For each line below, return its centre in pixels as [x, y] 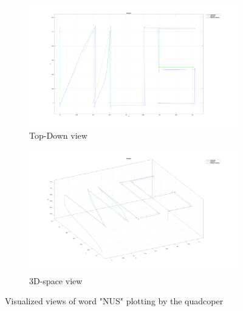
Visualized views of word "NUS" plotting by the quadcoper [114, 301]
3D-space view [56, 280]
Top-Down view [58, 135]
